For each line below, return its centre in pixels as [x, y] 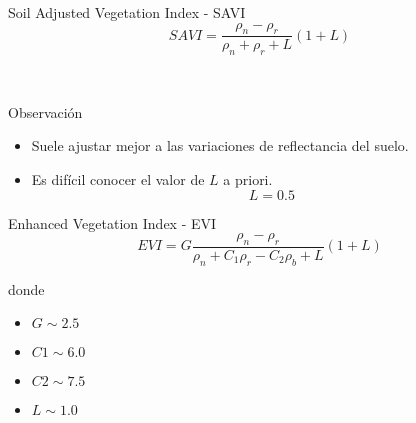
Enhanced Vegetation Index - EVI [112, 222]
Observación [45, 111]
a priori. [248, 179]
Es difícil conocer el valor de [118, 179]
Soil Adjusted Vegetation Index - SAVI [127, 12]
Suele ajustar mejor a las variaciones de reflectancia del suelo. [220, 145]
